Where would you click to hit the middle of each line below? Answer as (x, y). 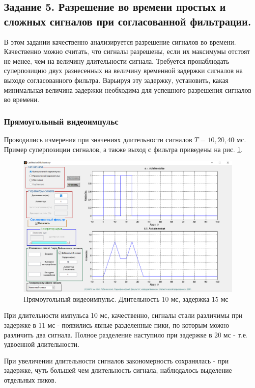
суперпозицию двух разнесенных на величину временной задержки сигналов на (123, 70)
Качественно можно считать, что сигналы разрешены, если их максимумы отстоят (127, 51)
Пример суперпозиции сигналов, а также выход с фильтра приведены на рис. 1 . (123, 149)
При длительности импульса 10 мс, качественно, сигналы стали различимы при (123, 315)
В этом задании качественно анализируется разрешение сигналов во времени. (120, 41)
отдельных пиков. (30, 379)
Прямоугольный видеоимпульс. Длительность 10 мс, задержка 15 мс (126, 298)
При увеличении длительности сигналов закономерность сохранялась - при (116, 360)
